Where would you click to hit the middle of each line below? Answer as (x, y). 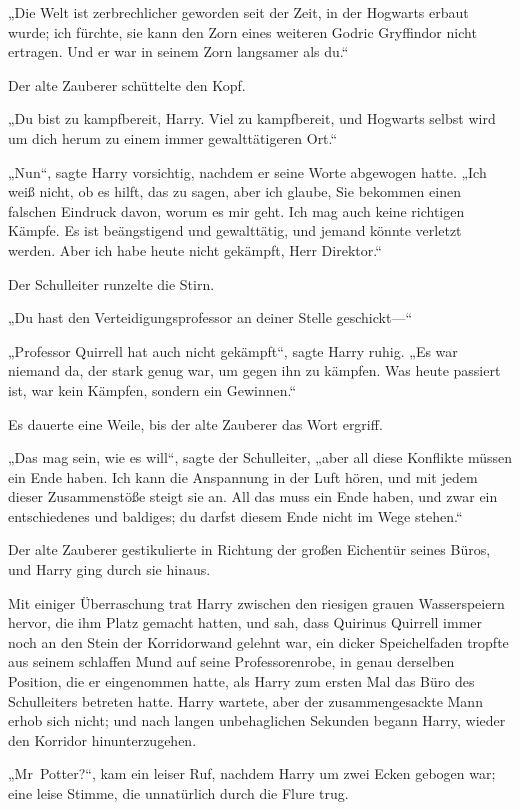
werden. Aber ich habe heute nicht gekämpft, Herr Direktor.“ (195, 249)
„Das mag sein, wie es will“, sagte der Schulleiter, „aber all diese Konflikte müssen (260, 457)
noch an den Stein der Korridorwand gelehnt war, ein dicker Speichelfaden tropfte (258, 641)
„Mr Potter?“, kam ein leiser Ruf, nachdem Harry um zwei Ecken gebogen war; (252, 773)
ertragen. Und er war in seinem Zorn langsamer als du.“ (178, 51)
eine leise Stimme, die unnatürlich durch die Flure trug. (178, 793)
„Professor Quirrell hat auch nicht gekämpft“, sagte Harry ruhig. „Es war (233, 350)
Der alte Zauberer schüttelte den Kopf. (127, 84)
